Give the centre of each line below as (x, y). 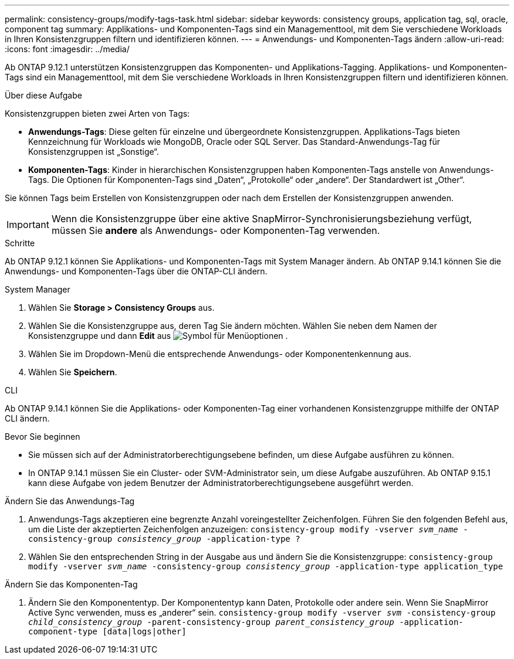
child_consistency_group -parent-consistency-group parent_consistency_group (211, 622)
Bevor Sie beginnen (43, 436)
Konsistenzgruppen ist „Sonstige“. (94, 152)
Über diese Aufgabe (43, 95)
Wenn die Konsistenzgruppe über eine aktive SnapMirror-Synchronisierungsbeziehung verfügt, (262, 219)
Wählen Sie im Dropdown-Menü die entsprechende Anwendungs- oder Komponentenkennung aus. (220, 354)
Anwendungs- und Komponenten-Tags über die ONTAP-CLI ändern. (136, 271)
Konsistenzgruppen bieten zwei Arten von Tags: (97, 113)
